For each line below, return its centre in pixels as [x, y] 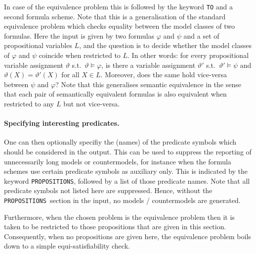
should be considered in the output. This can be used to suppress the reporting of [128, 151]
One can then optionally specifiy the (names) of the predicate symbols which [120, 142]
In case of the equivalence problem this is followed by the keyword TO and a [118, 6]
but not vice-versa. [92, 103]
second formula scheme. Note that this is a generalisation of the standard [115, 16]
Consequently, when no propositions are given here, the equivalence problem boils [128, 236]
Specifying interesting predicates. [62, 123]
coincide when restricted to [80, 55]
